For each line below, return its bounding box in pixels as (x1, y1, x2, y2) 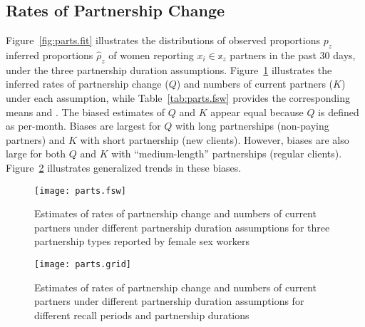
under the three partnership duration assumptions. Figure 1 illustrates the (6, 62, 332, 77)
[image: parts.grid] (34, 259, 132, 269)
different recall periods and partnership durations (34, 307, 250, 322)
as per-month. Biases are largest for (6, 118, 161, 133)
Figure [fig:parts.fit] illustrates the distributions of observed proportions (6, 33, 320, 48)
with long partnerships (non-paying (175, 118, 329, 133)
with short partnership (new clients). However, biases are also (80, 132, 349, 147)
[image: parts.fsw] (34, 185, 126, 196)
